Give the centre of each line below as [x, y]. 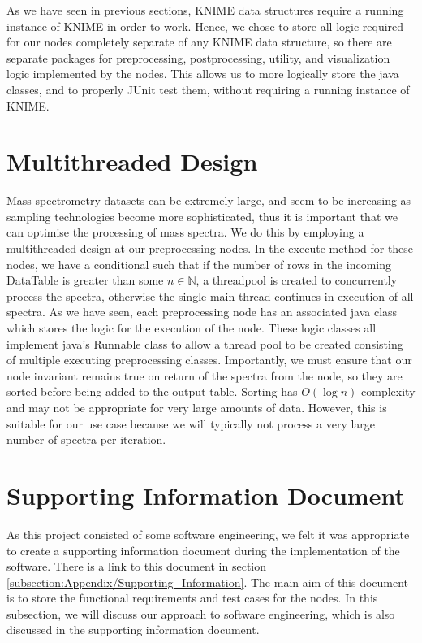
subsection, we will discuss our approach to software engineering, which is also [201, 613]
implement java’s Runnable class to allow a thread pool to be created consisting [205, 343]
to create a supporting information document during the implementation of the [203, 550]
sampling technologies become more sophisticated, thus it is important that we [202, 216]
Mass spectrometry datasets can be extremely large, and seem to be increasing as [209, 200]
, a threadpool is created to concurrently [297, 280]
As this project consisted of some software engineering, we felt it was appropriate [208, 534]
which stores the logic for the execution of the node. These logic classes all [192, 328]
